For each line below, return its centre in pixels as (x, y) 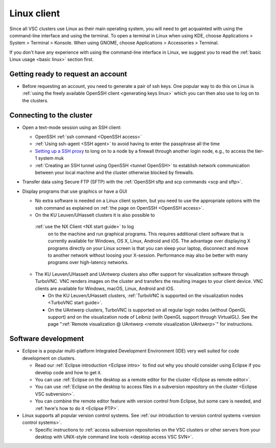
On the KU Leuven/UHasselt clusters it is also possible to (95, 215)
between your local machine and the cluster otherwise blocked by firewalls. (114, 173)
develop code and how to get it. (68, 372)
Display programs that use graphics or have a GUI (75, 191)
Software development (47, 339)
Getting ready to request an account (68, 74)
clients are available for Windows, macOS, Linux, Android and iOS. (105, 288)
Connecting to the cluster (51, 115)
